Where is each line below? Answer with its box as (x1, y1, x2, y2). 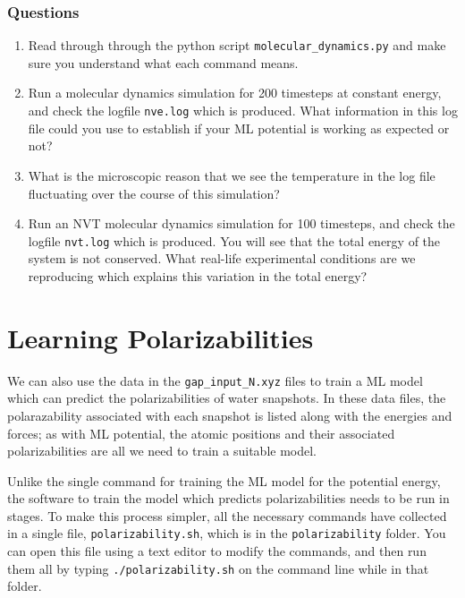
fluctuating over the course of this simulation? (28, 184, 280, 202)
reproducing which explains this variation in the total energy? (28, 266, 368, 285)
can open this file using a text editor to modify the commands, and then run (7, 542, 427, 560)
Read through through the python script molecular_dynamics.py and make (28, 36, 446, 55)
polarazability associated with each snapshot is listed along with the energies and (7, 406, 452, 424)
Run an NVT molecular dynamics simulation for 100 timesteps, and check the (28, 214, 455, 233)
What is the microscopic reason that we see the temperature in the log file (28, 166, 435, 184)
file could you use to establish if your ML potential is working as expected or (28, 118, 450, 137)
